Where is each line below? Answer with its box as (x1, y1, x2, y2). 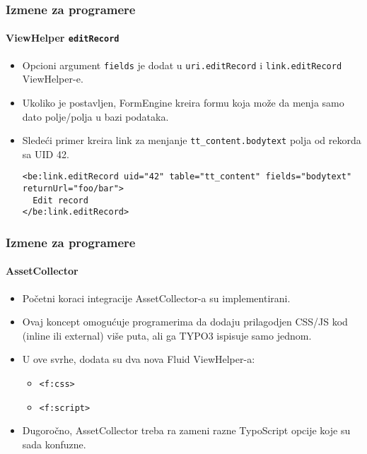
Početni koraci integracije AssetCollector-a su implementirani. (22, 290, 291, 305)
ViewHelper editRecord (6, 30, 120, 45)
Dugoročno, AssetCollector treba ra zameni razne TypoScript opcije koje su (22, 423, 351, 438)
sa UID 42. (22, 146, 69, 161)
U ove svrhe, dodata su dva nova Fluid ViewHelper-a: (22, 352, 255, 366)
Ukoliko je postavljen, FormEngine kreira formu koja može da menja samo (22, 95, 344, 109)
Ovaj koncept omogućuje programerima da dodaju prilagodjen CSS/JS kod (22, 314, 348, 329)
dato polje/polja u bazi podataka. (22, 109, 169, 124)
